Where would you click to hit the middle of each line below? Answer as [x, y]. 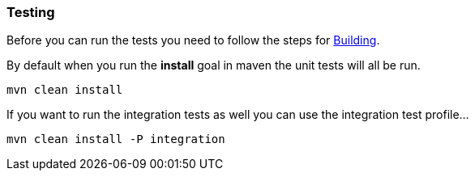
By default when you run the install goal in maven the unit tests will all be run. [214, 65]
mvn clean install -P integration [116, 139]
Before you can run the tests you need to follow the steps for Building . [193, 40]
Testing [31, 12]
